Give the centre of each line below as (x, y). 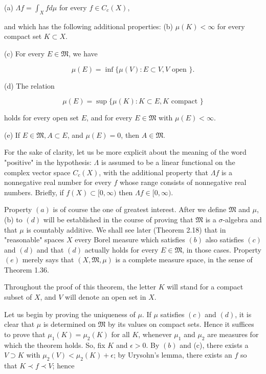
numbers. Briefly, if (34, 192)
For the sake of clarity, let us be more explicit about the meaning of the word (125, 152)
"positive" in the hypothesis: (48, 162)
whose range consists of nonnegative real (183, 182)
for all (120, 334)
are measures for (233, 334)
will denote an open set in (106, 297)
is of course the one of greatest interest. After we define (140, 209)
